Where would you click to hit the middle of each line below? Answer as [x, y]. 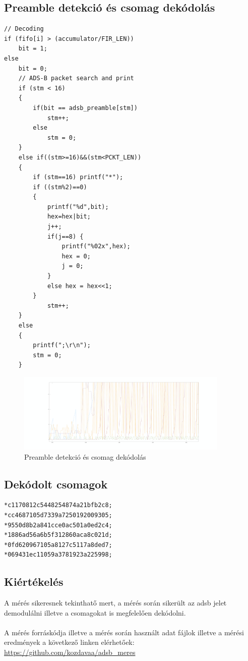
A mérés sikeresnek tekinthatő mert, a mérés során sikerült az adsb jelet [115, 603]
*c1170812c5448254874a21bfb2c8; [58, 505]
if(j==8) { [65, 236]
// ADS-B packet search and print [76, 78]
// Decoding [24, 29]
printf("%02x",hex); [96, 246]
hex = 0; [76, 256]
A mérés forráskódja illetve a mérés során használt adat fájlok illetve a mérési [124, 632]
